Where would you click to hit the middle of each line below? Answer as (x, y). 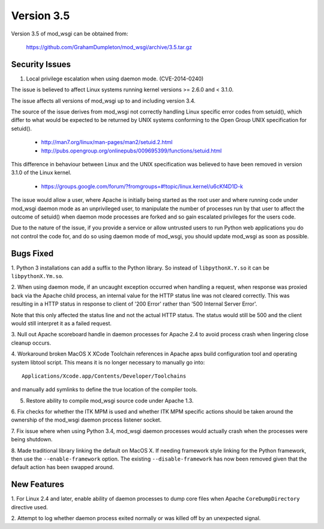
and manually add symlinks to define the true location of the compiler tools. (104, 390)
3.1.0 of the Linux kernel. (41, 173)
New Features (37, 484)
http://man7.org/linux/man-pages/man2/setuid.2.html (107, 142)
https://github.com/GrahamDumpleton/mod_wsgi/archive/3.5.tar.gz (109, 47)
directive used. (29, 507)
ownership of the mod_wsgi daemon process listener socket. (86, 420)
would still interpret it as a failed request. (61, 323)
